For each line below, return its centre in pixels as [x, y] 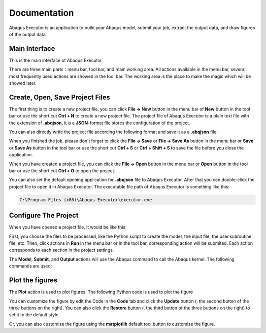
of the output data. [28, 34]
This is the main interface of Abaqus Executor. [56, 60]
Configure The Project [44, 215]
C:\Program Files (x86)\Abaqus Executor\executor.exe [86, 200]
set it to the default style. [34, 315]
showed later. [23, 83]
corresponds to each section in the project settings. [62, 250]
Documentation [42, 13]
